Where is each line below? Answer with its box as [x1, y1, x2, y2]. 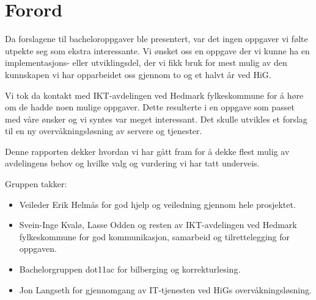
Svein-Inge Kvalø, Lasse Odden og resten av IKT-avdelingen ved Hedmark [19, 218, 297, 231]
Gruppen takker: [5, 177, 67, 190]
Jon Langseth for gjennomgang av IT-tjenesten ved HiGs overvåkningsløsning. [19, 283, 312, 296]
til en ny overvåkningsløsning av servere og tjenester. [5, 124, 202, 137]
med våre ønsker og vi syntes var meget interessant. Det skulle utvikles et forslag [5, 112, 307, 125]
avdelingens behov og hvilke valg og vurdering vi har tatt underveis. [5, 157, 260, 170]
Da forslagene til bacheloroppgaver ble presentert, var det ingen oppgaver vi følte [5, 32, 308, 45]
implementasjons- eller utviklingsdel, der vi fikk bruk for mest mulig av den [5, 56, 287, 69]
